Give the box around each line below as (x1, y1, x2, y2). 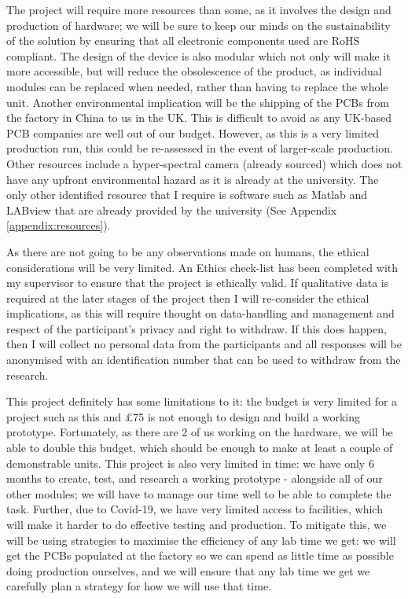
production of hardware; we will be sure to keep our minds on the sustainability (6, 17, 391, 33)
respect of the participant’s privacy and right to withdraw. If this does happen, (6, 320, 387, 336)
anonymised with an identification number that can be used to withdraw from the (6, 351, 401, 368)
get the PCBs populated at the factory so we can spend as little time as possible (6, 547, 394, 564)
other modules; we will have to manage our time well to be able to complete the (6, 485, 391, 502)
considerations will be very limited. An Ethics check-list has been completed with (6, 259, 399, 275)
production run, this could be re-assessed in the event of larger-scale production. (6, 140, 393, 156)
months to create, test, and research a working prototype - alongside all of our (6, 470, 383, 487)
